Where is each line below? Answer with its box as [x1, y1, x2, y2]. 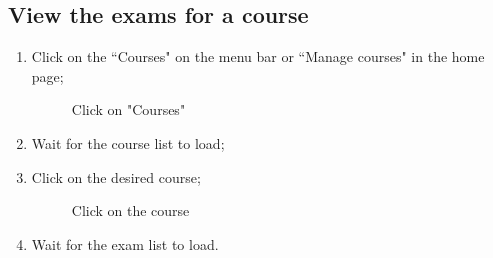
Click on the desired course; [31, 166, 201, 187]
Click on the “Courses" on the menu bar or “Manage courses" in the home [31, 46, 485, 67]
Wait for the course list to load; [31, 132, 225, 153]
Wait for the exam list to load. [31, 233, 219, 254]
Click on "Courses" [71, 99, 186, 120]
